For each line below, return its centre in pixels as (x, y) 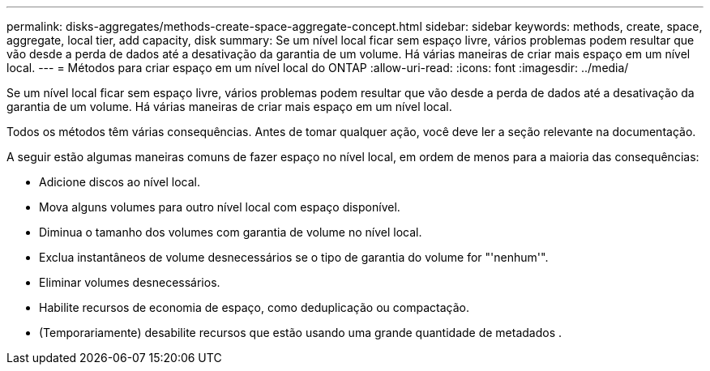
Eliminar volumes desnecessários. (130, 282)
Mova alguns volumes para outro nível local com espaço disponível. (220, 207)
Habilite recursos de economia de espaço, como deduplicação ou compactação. (254, 307)
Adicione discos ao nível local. (120, 182)
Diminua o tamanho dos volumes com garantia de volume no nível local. (231, 232)
